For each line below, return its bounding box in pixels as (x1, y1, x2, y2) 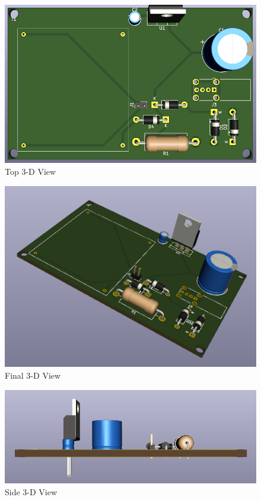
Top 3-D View (5, 165, 56, 177)
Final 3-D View (5, 369, 61, 381)
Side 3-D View (5, 485, 58, 498)
